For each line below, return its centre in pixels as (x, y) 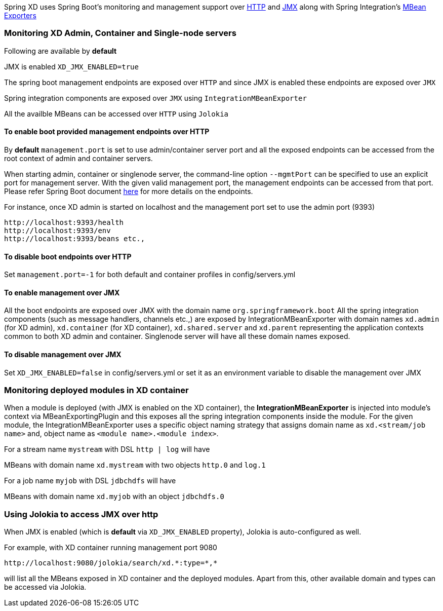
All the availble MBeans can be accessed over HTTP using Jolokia (116, 113)
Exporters (20, 15)
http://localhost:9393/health (64, 222)
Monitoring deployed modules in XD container (96, 390)
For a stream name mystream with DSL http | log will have (107, 449)
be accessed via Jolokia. (45, 587)
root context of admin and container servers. (78, 158)
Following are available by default (61, 51)
